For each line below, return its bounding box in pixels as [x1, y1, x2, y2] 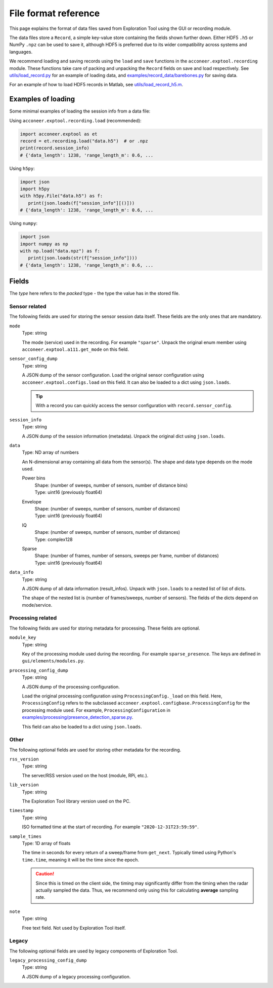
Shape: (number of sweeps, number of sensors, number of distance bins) [34, 482, 188, 488]
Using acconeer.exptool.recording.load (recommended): [9, 117, 142, 124]
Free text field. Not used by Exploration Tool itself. [22, 925, 126, 931]
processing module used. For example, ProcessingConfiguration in [22, 707, 171, 713]
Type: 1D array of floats [22, 840, 71, 846]
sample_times [9, 833, 42, 839]
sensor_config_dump [9, 356, 58, 362]
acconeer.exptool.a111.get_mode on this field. [22, 346, 129, 352]
